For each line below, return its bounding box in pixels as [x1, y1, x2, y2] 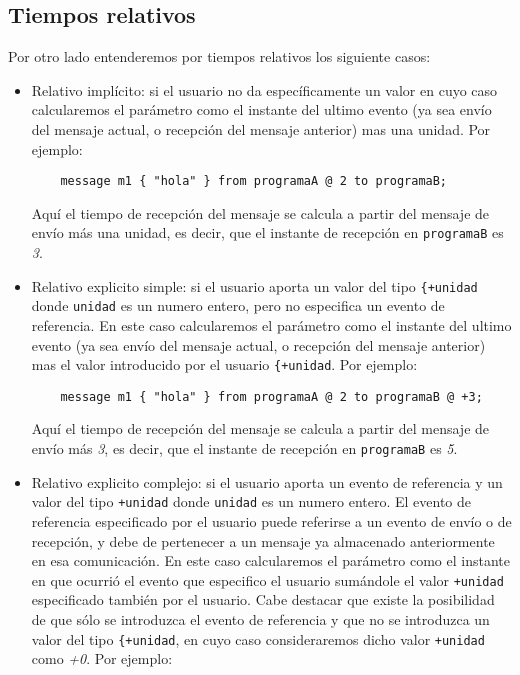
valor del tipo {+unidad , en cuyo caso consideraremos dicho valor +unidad [31, 628, 485, 649]
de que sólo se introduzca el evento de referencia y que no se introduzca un [31, 609, 490, 630]
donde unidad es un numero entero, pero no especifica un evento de [31, 295, 445, 316]
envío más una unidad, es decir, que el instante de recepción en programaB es [31, 222, 504, 243]
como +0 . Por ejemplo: [31, 648, 173, 669]
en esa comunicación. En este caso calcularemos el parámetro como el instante [31, 550, 510, 571]
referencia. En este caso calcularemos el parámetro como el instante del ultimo [31, 314, 512, 335]
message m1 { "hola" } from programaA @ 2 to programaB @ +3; [60, 389, 483, 404]
